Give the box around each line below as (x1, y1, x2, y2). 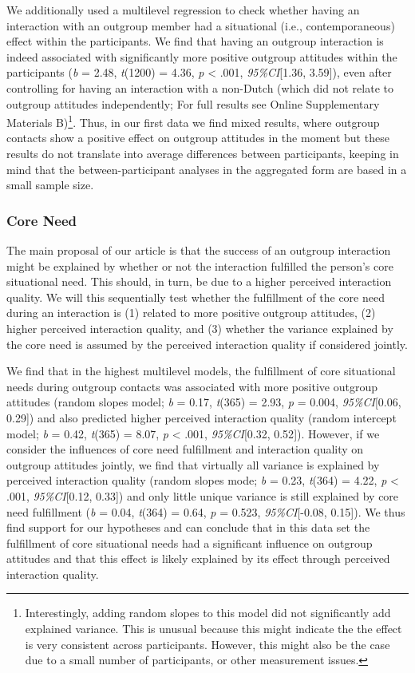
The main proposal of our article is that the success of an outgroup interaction (6, 242, 391, 258)
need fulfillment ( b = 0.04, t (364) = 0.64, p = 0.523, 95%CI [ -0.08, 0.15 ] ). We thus (6, 503, 405, 520)
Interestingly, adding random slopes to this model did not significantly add (25, 604, 391, 621)
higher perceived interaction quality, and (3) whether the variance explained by (6, 319, 393, 336)
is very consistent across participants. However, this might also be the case (25, 635, 390, 652)
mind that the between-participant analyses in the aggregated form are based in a (6, 160, 407, 177)
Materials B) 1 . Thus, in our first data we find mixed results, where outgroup (6, 112, 380, 130)
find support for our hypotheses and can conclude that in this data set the (6, 519, 370, 536)
